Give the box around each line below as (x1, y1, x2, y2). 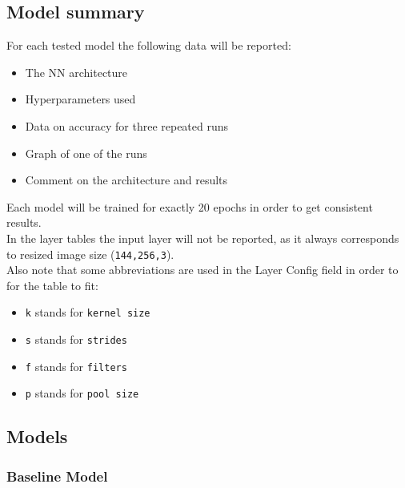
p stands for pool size (25, 385, 139, 401)
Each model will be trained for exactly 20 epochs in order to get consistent (6, 198, 373, 215)
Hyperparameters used (25, 91, 136, 107)
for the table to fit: (6, 276, 98, 293)
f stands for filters (25, 357, 127, 374)
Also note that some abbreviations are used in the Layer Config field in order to (6, 261, 399, 278)
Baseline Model (6, 466, 108, 486)
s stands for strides (25, 331, 127, 348)
